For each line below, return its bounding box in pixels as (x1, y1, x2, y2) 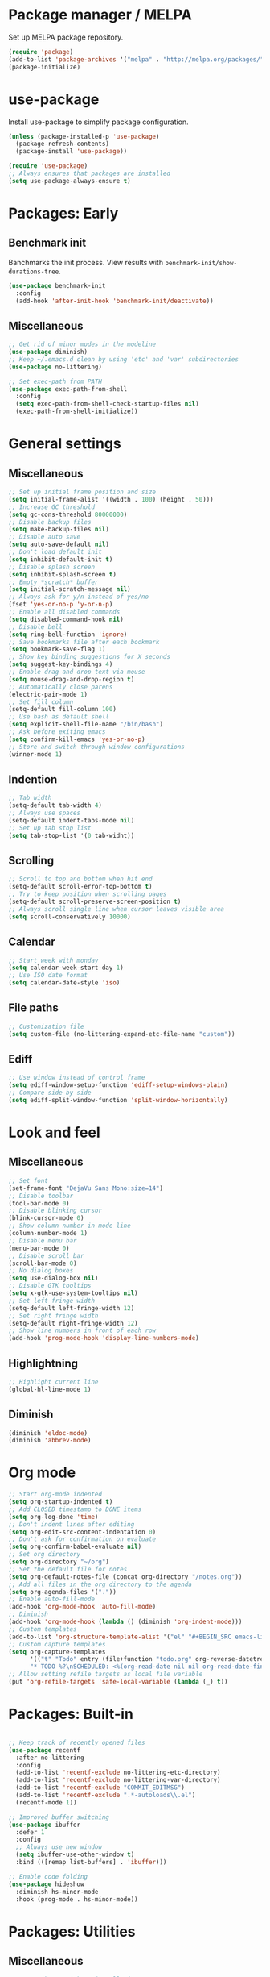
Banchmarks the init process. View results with (8, 257, 163, 267)
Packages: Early (8, 204, 119, 223)
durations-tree (8, 268, 59, 276)
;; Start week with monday (8, 956, 99, 964)
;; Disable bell (8, 622, 63, 631)
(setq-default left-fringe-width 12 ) (8, 1304, 135, 1312)
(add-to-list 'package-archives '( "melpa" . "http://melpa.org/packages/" (8, 55, 264, 64)
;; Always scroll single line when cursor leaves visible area (8, 905, 225, 913)
